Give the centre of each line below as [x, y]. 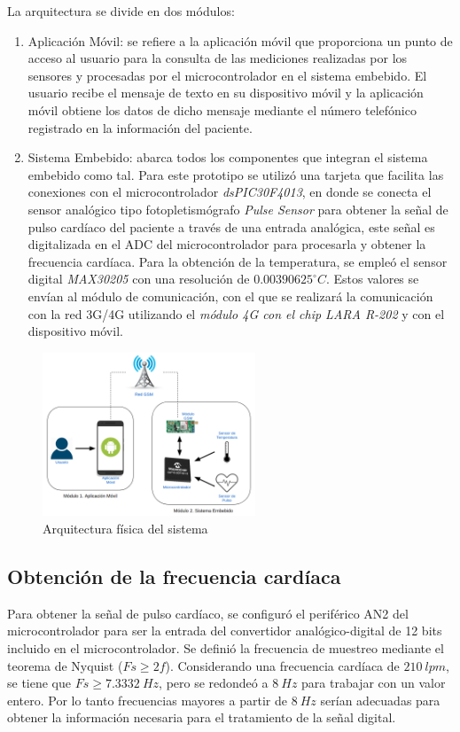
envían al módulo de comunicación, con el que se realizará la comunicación [230, 296]
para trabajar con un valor [374, 683]
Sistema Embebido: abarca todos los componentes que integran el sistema [228, 157]
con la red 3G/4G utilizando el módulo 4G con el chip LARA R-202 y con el [236, 313]
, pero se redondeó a [214, 683]
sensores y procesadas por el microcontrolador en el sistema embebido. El [227, 75]
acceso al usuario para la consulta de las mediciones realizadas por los [218, 58]
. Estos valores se [372, 279]
